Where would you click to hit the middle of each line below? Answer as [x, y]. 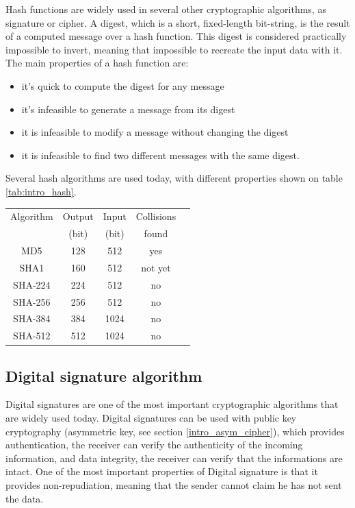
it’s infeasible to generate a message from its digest [128, 109]
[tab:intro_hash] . [41, 191]
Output [78, 216]
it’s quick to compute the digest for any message [123, 85]
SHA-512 [32, 336]
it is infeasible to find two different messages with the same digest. [160, 155]
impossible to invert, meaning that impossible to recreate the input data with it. [174, 49]
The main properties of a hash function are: [97, 63]
